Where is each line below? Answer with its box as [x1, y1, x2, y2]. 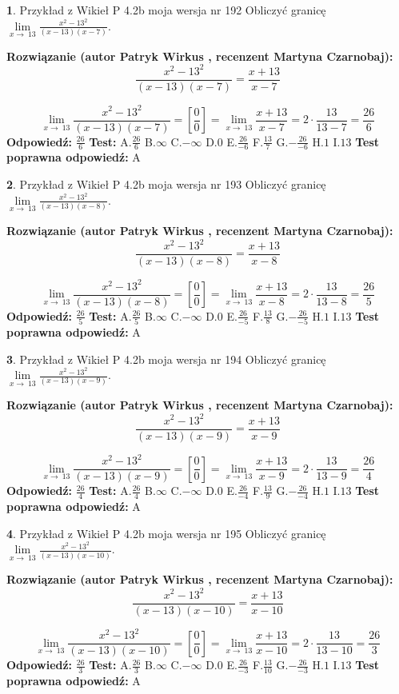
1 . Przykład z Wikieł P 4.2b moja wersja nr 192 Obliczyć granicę [6, 2, 326, 18]
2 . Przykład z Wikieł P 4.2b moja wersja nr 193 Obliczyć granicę [6, 176, 326, 193]
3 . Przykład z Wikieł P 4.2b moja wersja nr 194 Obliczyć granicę [6, 350, 326, 367]
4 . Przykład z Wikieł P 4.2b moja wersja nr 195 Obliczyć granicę [6, 524, 326, 541]
